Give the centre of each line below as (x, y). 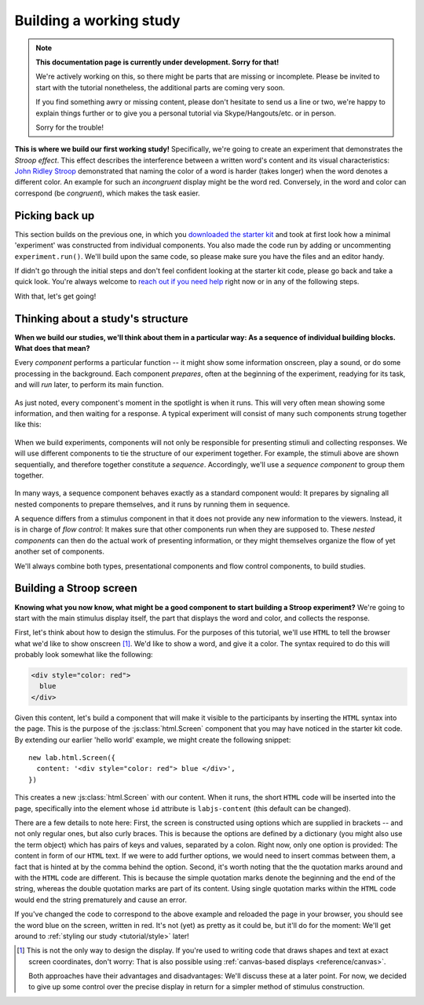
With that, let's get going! (55, 296)
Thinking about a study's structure (101, 318)
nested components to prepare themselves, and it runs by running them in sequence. (152, 504)
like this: (28, 425)
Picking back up (55, 216)
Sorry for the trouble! (69, 127)
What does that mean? (52, 348)
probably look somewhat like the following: (84, 655)
